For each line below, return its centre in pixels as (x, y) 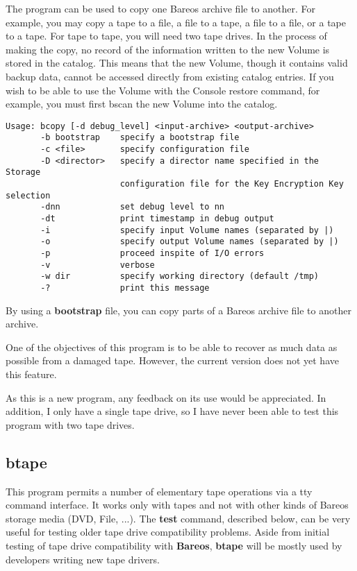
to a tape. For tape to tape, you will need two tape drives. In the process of (166, 36)
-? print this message (125, 288)
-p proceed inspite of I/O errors (152, 253)
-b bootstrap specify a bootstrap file (140, 138)
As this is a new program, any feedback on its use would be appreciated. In (166, 397)
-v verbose (98, 265)
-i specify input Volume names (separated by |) (187, 230)
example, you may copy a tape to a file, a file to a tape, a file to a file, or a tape (176, 22)
